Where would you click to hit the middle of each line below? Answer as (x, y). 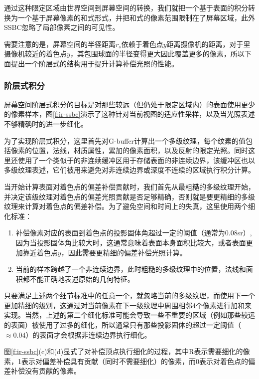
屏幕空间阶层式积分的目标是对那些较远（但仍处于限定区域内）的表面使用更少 (129, 104)
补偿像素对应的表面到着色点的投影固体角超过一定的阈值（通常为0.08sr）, (134, 233)
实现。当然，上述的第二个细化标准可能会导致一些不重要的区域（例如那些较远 (129, 315)
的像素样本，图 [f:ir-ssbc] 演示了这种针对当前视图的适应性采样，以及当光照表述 (129, 114)
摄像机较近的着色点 (35, 54)
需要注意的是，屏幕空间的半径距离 (60, 44)
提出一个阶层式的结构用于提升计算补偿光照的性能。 (94, 63)
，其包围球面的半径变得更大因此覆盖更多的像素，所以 (157, 54)
